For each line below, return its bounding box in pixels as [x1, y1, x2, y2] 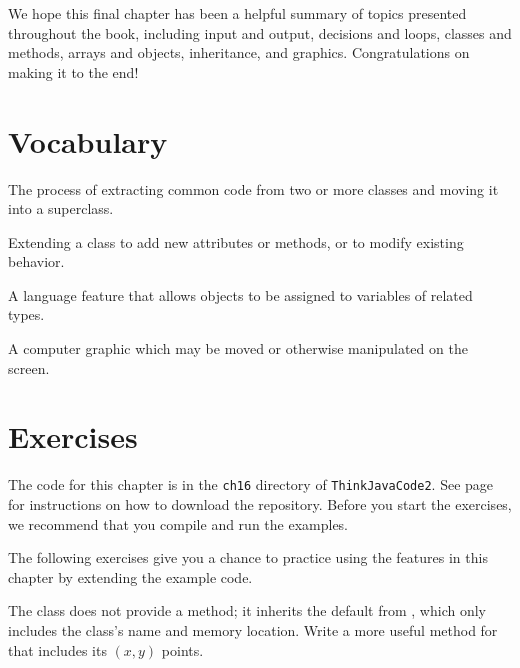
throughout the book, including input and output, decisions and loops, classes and [8, 22, 512, 43]
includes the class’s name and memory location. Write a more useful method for [8, 620, 498, 640]
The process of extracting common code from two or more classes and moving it [8, 178, 499, 199]
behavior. [8, 251, 65, 272]
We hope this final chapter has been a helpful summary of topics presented [8, 3, 467, 23]
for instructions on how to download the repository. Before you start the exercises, [8, 494, 512, 515]
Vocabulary [8, 120, 168, 161]
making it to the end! [8, 61, 139, 82]
